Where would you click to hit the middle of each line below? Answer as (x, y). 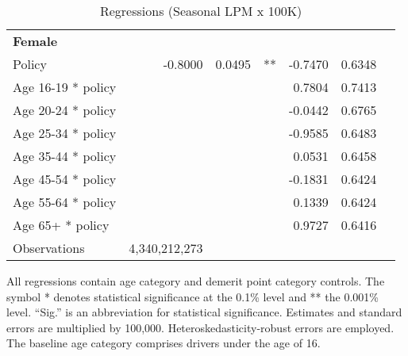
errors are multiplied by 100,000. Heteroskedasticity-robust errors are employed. (200, 327)
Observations (49, 248)
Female (35, 41)
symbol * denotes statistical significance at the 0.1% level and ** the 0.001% (192, 296)
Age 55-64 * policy (65, 202)
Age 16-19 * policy (65, 87)
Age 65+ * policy (61, 225)
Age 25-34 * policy (65, 133)
